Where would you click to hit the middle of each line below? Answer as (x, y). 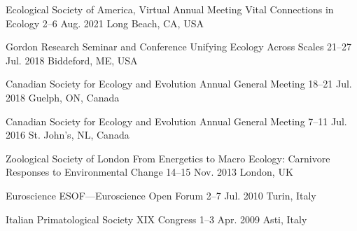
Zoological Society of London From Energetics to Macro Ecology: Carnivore (168, 158)
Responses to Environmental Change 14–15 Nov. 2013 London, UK (149, 172)
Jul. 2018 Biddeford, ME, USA (72, 60)
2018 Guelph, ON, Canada (63, 97)
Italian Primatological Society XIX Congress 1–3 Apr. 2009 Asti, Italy (156, 219)
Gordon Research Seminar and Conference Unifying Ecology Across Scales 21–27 (179, 47)
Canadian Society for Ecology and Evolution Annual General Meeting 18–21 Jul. (179, 84)
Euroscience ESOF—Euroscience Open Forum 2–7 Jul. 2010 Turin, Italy (161, 195)
